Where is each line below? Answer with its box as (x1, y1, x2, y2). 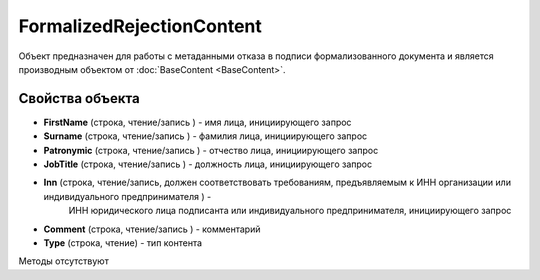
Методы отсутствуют (18, 255, 109, 267)
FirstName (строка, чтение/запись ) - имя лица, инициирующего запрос (43, 116, 352, 128)
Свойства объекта (18, 90, 140, 107)
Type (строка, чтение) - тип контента (43, 236, 203, 249)
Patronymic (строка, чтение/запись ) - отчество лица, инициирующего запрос (43, 144, 379, 156)
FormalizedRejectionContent (18, 15, 262, 37)
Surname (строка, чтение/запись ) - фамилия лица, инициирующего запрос (43, 130, 368, 142)
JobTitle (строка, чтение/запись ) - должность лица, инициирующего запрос (43, 158, 373, 170)
